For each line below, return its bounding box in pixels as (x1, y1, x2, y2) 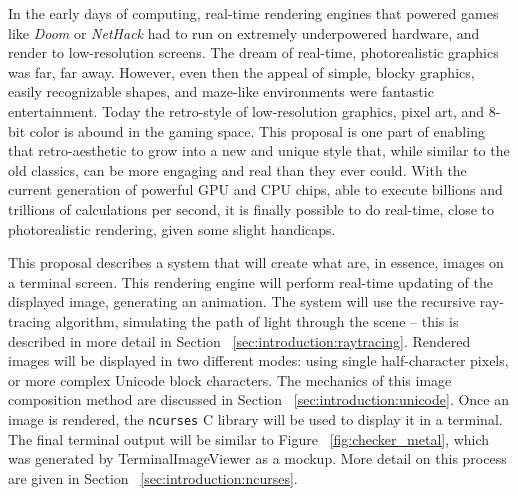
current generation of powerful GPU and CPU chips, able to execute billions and (8, 179, 503, 200)
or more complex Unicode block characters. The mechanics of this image (8, 369, 452, 390)
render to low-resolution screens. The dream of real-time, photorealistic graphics (8, 42, 499, 63)
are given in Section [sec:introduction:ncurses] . (8, 467, 298, 488)
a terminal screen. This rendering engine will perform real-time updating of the (8, 271, 494, 292)
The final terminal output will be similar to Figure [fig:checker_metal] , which (8, 428, 490, 449)
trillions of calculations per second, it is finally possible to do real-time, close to (8, 198, 494, 219)
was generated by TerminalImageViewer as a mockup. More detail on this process (8, 448, 507, 469)
